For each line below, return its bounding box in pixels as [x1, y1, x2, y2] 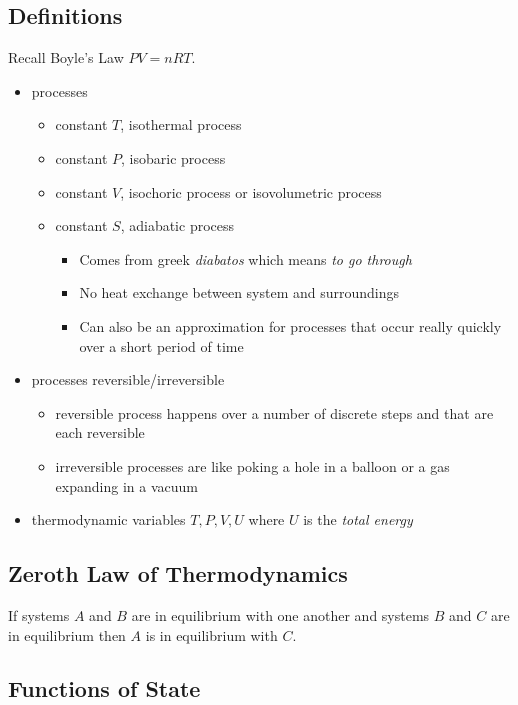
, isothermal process [120, 114, 242, 135]
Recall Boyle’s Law [8, 47, 124, 68]
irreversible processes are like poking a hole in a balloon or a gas [55, 455, 450, 476]
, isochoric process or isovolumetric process [120, 181, 382, 202]
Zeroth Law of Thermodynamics [8, 558, 348, 589]
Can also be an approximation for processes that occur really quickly [79, 315, 502, 336]
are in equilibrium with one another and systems [131, 604, 430, 625]
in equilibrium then [8, 624, 126, 645]
